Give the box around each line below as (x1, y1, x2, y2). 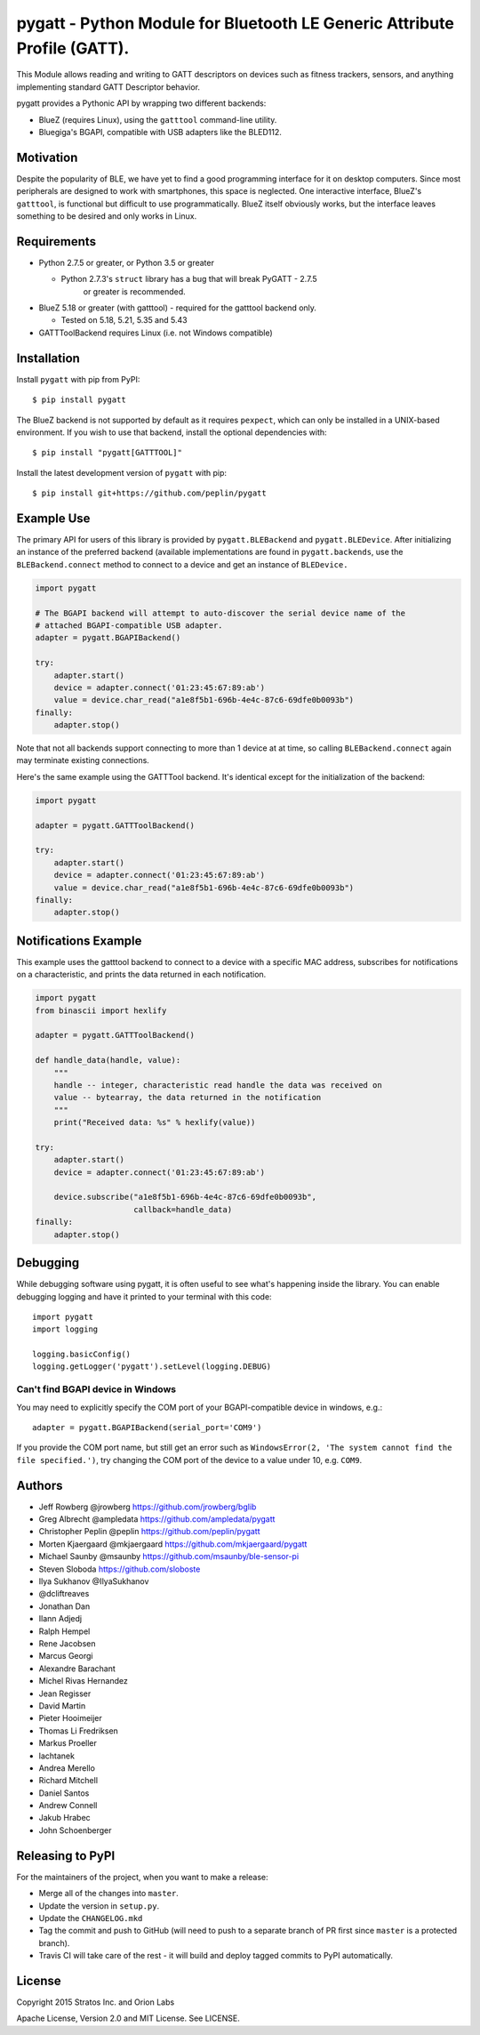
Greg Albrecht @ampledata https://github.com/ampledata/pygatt (38, 1514, 276, 1524)
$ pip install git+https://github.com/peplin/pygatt (32, 488, 267, 498)
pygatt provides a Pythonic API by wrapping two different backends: (16, 98, 267, 109)
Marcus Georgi (38, 1651, 93, 1661)
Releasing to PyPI (16, 1848, 116, 1863)
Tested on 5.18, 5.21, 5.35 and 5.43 (60, 315, 188, 326)
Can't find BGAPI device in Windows (16, 1383, 177, 1396)
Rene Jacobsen (38, 1637, 96, 1649)
